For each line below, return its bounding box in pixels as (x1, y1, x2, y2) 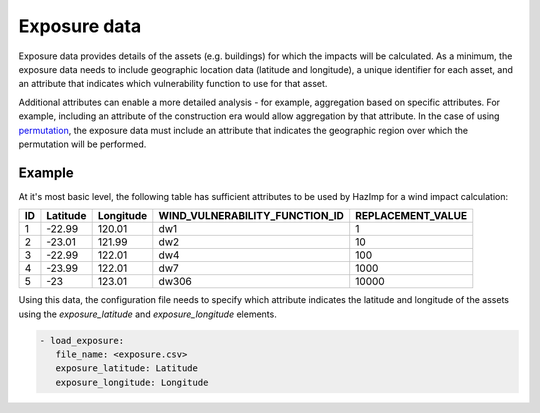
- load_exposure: (39, 335, 125, 346)
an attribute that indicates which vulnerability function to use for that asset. (18, 78, 328, 90)
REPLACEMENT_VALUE (355, 209, 468, 223)
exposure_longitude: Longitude (55, 376, 209, 388)
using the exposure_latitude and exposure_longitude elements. (18, 308, 277, 320)
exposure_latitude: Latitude (55, 363, 199, 374)
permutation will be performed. (18, 138, 147, 150)
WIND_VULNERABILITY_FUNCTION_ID (158, 209, 345, 223)
